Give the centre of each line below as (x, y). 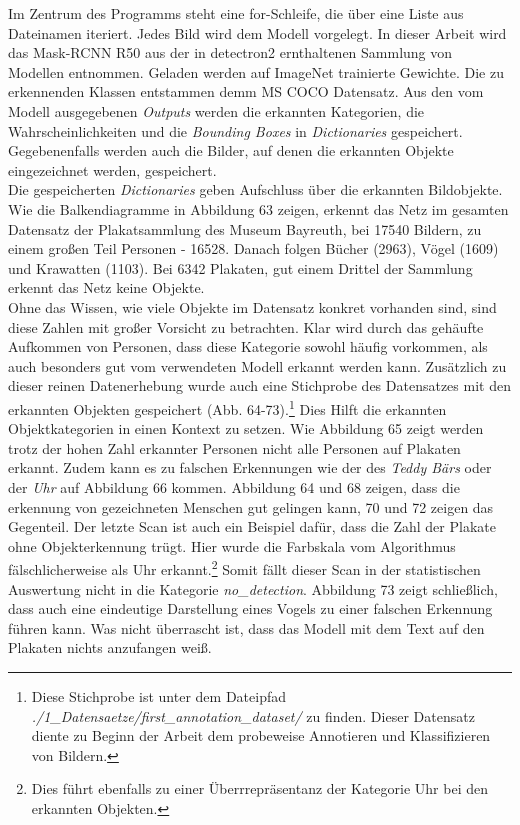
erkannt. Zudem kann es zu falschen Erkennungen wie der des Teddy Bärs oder (250, 467)
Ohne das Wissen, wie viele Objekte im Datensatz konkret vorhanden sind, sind (252, 306)
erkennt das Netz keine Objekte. (106, 287)
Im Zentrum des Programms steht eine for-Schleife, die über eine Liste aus (236, 13)
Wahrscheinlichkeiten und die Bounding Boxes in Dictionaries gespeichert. (235, 130)
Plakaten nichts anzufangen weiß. (110, 647)
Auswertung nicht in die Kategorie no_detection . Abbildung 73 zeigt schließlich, (253, 588)
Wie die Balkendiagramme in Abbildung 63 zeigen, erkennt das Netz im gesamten (258, 208)
